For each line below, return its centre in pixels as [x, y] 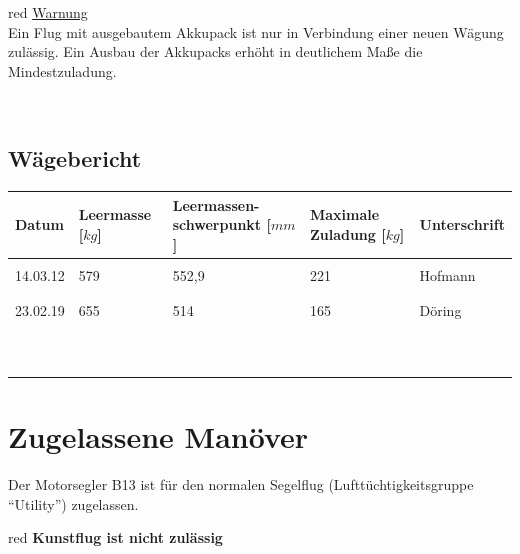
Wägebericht [75, 158]
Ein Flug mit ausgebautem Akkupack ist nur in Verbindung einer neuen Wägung [256, 31]
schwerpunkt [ [221, 224]
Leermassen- [216, 204]
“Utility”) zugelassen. [73, 503]
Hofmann [447, 274]
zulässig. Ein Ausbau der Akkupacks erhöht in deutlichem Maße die [215, 51]
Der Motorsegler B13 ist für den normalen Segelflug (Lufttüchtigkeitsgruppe [241, 484]
